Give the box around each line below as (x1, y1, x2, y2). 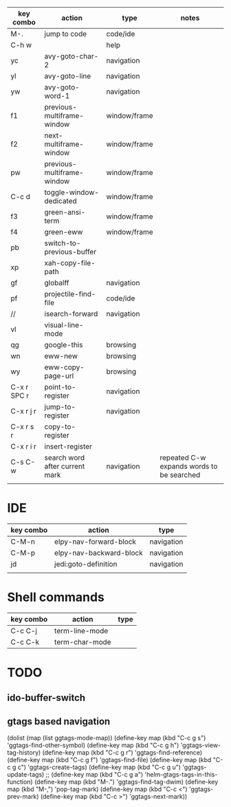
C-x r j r (10, 407, 36, 416)
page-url (44, 371, 74, 380)
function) (7, 778, 33, 786)
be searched (159, 470, 201, 480)
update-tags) (7, 770, 45, 779)
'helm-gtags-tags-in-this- (144, 770, 218, 779)
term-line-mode (54, 626, 109, 635)
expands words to (159, 462, 218, 471)
